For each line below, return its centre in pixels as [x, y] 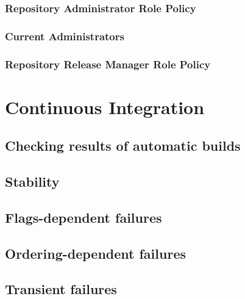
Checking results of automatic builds [123, 146]
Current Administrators [65, 36]
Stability [32, 182]
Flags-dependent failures [83, 217]
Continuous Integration [105, 106]
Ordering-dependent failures [95, 253]
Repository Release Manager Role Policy [108, 64]
